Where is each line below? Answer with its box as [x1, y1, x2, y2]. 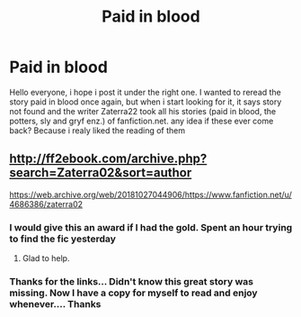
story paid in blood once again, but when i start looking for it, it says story [9, 96, 282, 107]
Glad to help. [22, 253, 70, 264]
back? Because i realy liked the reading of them [9, 124, 186, 136]
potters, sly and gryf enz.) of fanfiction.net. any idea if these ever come [9, 115, 274, 126]
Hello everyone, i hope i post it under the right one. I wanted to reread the [9, 86, 281, 97]
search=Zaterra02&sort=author [9, 165, 192, 181]
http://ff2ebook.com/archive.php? [9, 151, 208, 167]
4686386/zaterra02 [9, 198, 84, 209]
